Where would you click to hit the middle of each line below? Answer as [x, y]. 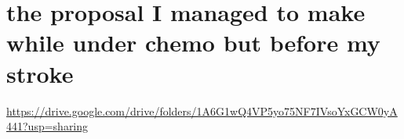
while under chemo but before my [193, 43]
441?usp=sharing [47, 126]
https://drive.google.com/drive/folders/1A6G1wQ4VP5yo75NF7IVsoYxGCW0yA [202, 110]
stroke [40, 73]
